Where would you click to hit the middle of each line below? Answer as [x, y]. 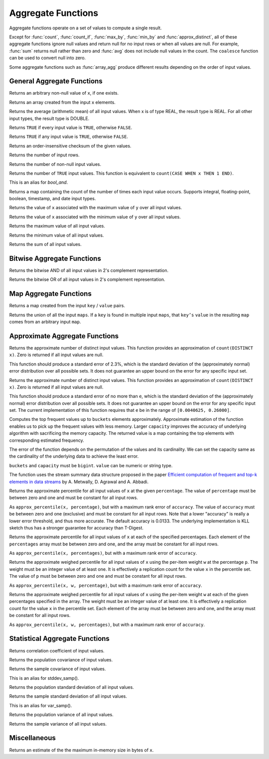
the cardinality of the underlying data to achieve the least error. [74, 456]
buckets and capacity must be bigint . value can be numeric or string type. [91, 465]
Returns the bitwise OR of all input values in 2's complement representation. [87, 279]
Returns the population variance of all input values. [62, 715]
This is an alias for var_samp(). [41, 705]
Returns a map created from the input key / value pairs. [67, 306]
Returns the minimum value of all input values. [57, 235]
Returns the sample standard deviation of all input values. [68, 696]
